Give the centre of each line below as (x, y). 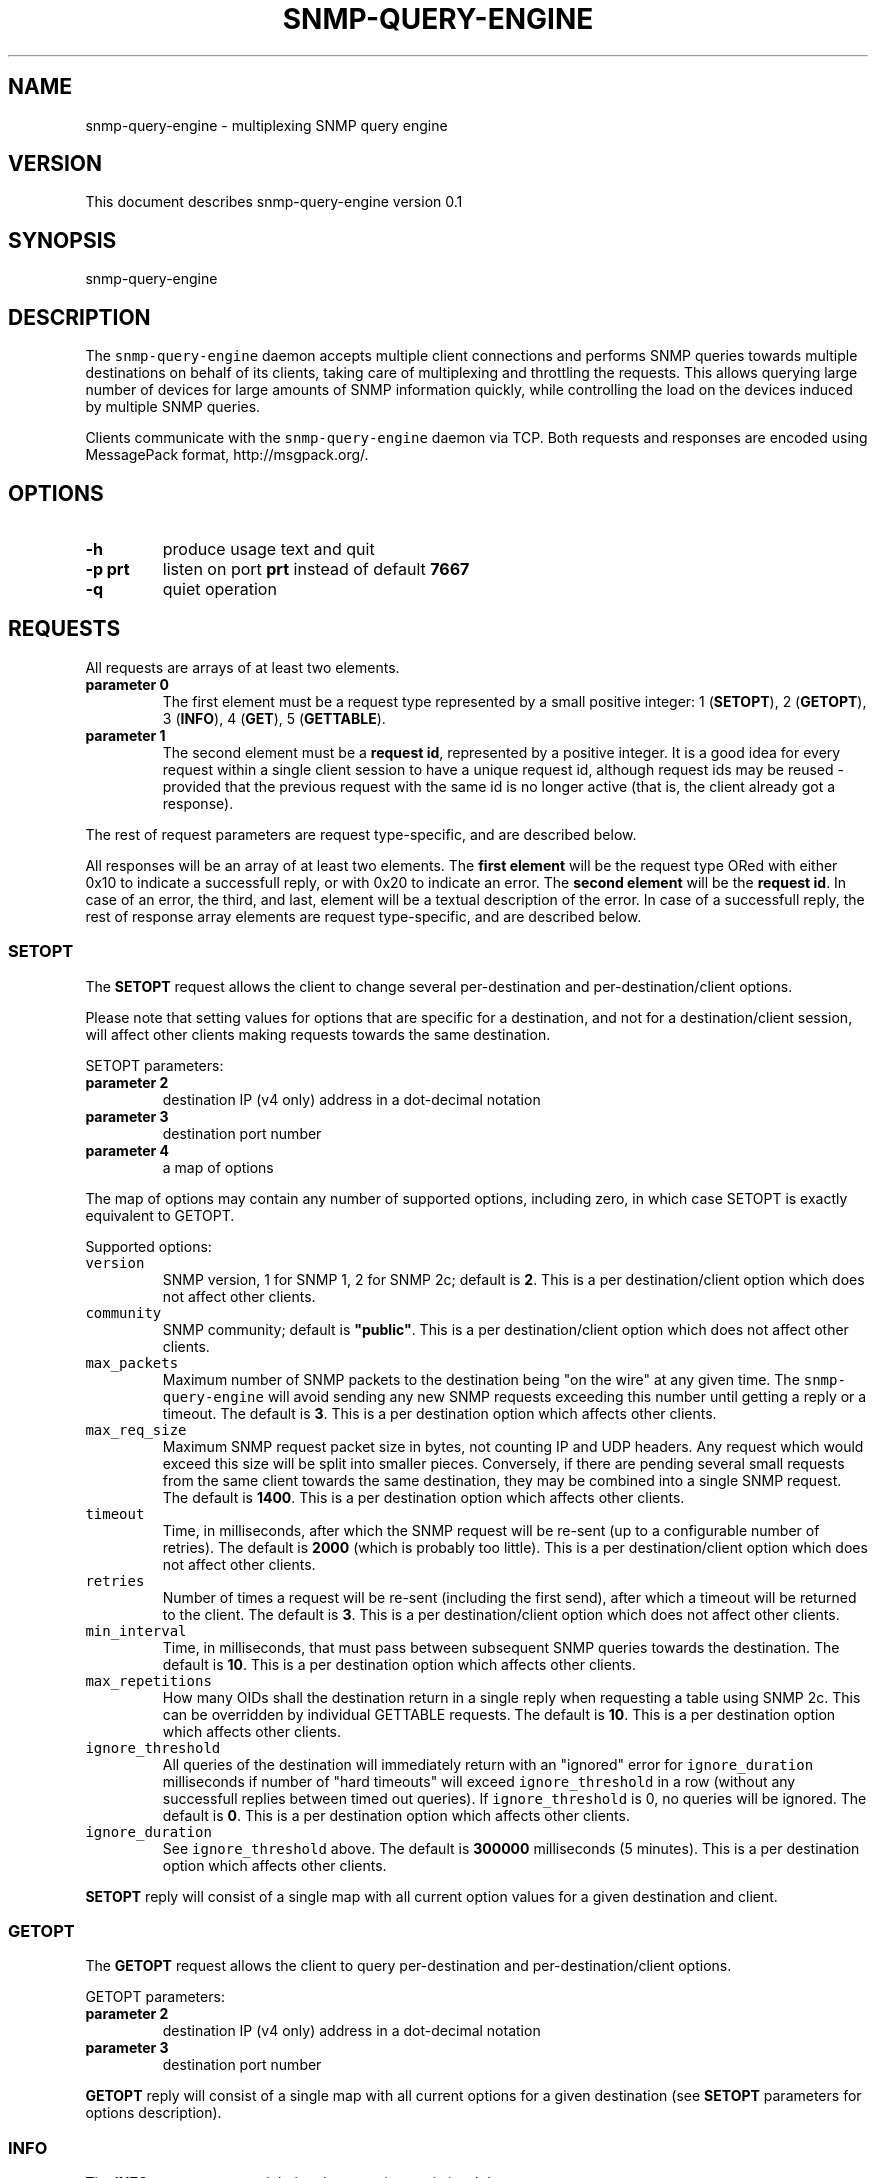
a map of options (218, 1167)
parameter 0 (127, 684)
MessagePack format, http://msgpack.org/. (227, 455)
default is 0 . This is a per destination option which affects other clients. (396, 1815)
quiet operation (219, 588)
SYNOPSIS (62, 240)
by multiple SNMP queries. (173, 407)
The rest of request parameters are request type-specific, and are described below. (361, 834)
